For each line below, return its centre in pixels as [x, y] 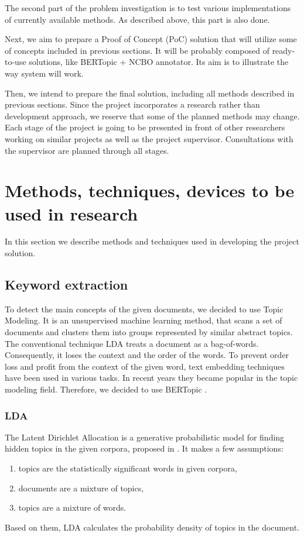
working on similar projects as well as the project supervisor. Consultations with [149, 138]
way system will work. [44, 73]
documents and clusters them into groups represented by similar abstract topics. [149, 332]
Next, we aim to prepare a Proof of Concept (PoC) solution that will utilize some [151, 39]
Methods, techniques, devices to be [150, 190]
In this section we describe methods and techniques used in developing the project [152, 241]
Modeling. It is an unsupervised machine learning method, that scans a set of [144, 320]
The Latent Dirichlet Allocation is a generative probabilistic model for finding [145, 437]
